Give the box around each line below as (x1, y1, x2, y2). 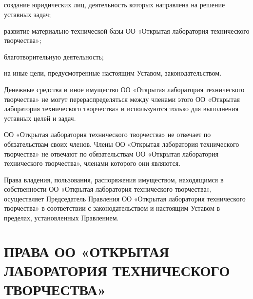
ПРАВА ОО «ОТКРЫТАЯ (4, 241, 169, 261)
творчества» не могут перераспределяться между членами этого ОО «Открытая (4, 94, 240, 104)
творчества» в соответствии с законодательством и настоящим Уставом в (4, 203, 220, 213)
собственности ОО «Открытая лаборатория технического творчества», (4, 184, 212, 194)
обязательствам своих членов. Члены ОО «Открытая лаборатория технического (4, 139, 239, 149)
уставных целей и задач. (4, 113, 76, 123)
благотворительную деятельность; (4, 51, 104, 61)
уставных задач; (4, 9, 51, 19)
